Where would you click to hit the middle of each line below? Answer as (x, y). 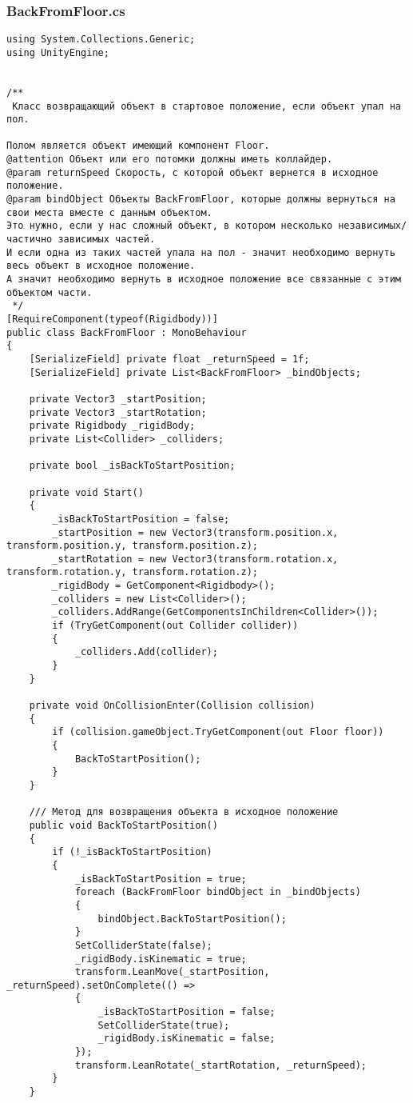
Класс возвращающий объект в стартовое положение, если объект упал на (206, 106)
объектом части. (50, 292)
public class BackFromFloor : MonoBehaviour (127, 332)
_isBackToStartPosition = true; (161, 879)
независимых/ (373, 226)
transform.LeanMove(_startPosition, (172, 972)
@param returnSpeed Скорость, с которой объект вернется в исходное (193, 172)
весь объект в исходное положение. (101, 266)
